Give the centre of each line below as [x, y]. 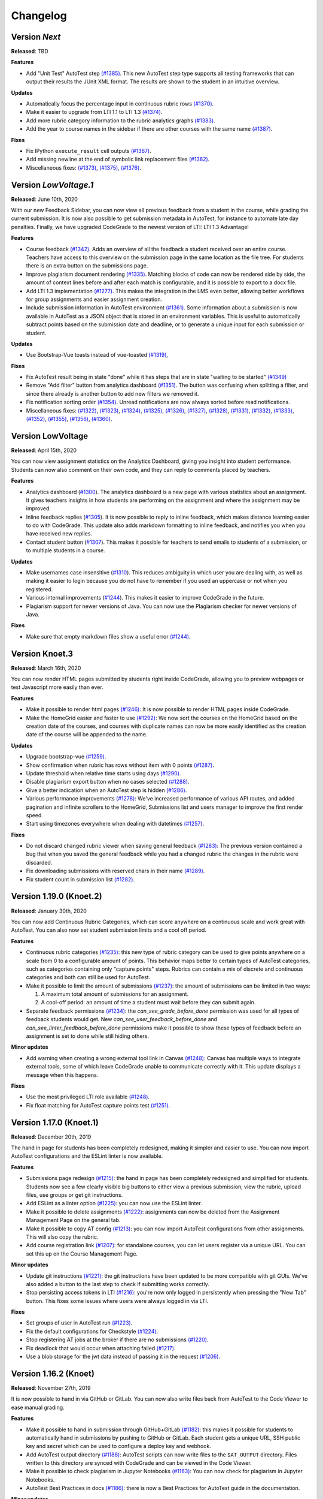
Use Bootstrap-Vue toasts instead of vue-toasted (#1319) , [97, 355]
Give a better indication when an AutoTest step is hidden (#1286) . [106, 790]
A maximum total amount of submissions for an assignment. [115, 994]
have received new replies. [59, 534]
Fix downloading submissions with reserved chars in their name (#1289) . [115, 871]
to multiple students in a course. [65, 550]
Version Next [36, 37]
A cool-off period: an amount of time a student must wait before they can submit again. [148, 1003]
